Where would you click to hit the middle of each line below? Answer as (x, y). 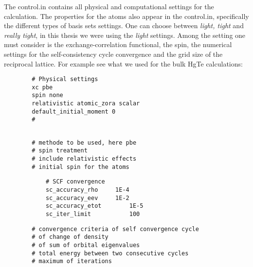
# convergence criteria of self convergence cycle (115, 229)
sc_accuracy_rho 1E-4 (87, 190)
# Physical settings (65, 79)
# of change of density (70, 237)
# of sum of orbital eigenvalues (86, 245)
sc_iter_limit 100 (93, 214)
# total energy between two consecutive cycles (110, 253)
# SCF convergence (75, 182)
